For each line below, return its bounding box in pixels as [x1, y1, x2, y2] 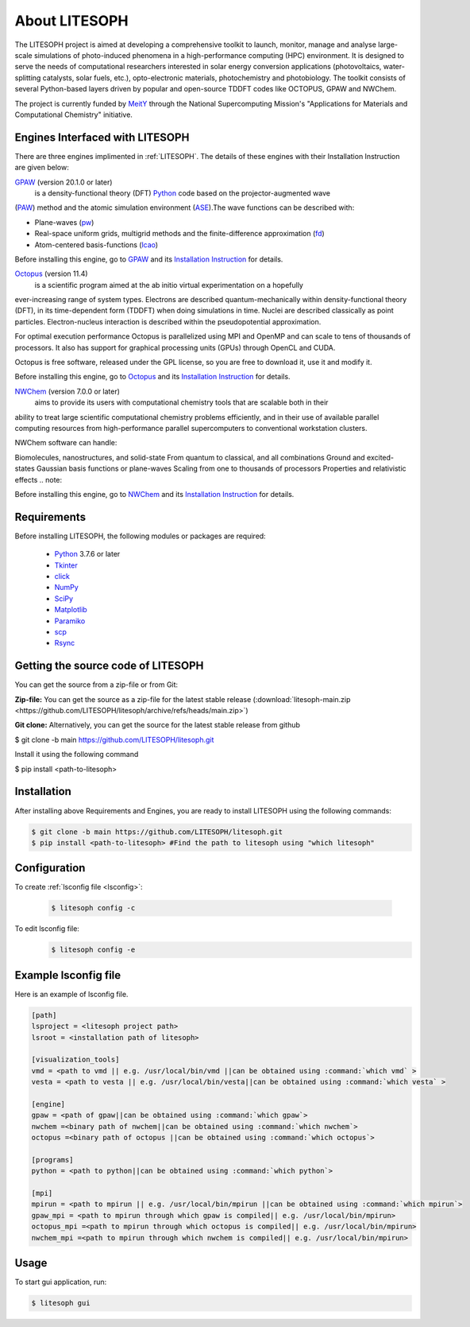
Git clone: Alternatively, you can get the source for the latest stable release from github [14, 720, 301, 730]
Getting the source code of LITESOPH [14, 659, 204, 673]
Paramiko [54, 616, 86, 626]
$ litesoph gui [31, 1298, 91, 1308]
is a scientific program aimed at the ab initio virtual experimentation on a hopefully [34, 280, 303, 289]
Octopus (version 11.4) [14, 269, 88, 278]
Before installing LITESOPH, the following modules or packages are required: [14, 531, 266, 541]
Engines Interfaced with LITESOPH [14, 130, 190, 144]
